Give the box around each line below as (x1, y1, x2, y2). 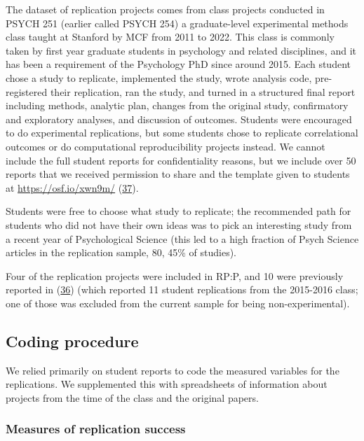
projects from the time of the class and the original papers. (6, 390, 259, 405)
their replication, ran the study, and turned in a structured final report (50, 84, 356, 99)
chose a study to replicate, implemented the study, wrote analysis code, (6, 70, 312, 85)
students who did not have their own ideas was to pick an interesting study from (6, 217, 352, 232)
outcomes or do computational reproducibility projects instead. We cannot (6, 139, 325, 153)
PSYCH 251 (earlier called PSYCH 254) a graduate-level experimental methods (6, 15, 349, 30)
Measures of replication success (6, 420, 186, 437)
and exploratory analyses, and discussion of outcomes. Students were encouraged (6, 111, 352, 126)
